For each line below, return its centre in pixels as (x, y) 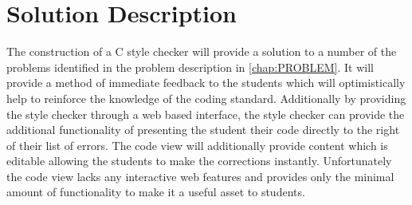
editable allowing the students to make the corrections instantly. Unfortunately (199, 161)
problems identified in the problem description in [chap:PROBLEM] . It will (190, 67)
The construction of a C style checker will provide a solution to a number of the (202, 51)
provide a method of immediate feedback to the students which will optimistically (206, 83)
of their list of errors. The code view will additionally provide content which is (197, 145)
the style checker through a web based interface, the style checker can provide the (206, 114)
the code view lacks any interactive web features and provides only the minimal (200, 176)
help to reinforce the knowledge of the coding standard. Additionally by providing (206, 98)
